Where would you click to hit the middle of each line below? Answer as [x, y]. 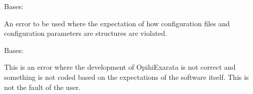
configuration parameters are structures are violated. [86, 33]
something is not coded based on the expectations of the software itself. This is [126, 77]
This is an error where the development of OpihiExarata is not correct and [120, 67]
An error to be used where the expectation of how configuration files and [117, 23]
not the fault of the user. [43, 87]
